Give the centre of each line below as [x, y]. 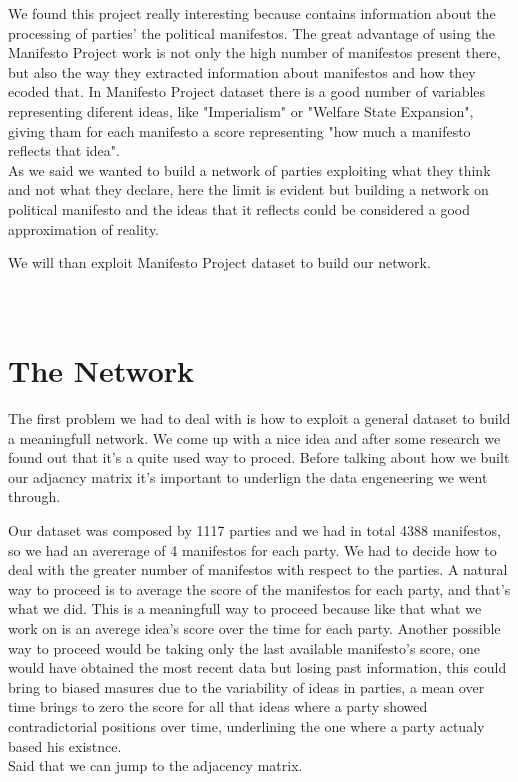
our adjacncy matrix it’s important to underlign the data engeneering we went [248, 476]
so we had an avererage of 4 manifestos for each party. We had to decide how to [252, 549]
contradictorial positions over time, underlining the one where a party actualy [246, 725]
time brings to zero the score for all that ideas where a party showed [218, 706]
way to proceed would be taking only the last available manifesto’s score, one [244, 647]
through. [34, 496]
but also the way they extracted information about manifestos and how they [242, 71]
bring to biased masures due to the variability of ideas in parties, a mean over [246, 686]
